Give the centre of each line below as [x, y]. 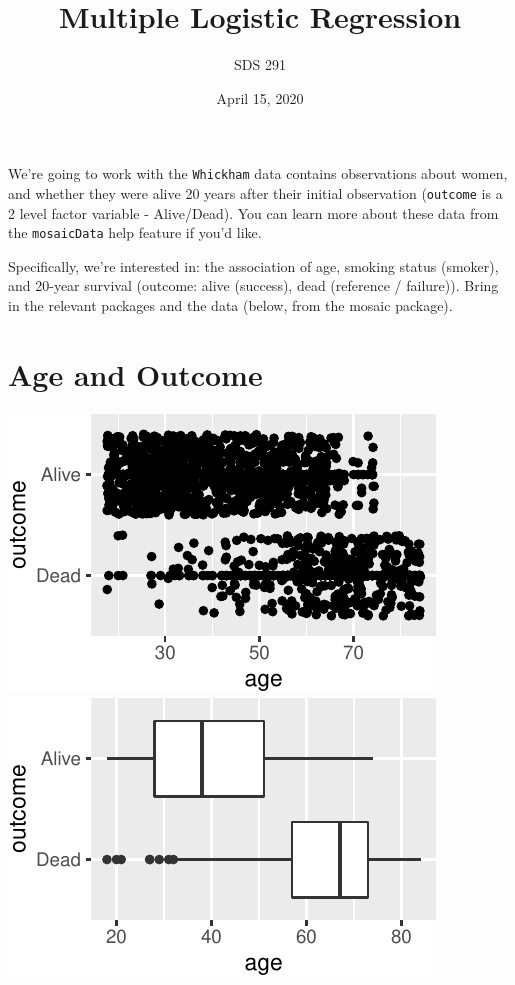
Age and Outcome [135, 373]
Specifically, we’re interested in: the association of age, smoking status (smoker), [253, 265]
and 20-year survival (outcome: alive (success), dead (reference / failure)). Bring [253, 285]
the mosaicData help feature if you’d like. [135, 232]
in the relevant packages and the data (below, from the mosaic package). [230, 305]
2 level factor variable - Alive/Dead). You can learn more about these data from [253, 212]
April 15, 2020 [260, 97]
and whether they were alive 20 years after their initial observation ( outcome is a [255, 192]
